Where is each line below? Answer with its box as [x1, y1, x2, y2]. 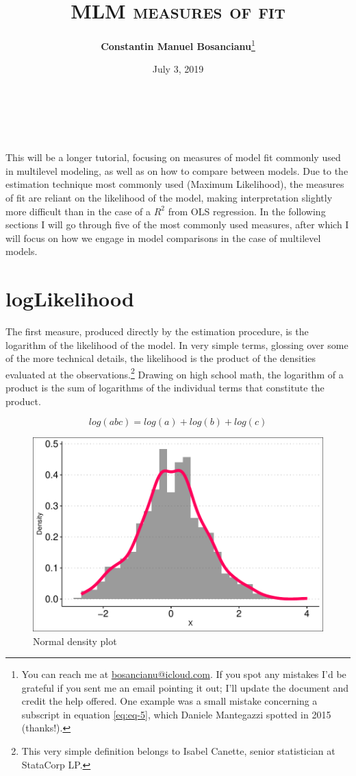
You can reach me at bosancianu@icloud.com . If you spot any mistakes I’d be [21, 667, 346, 681]
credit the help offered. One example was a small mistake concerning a [21, 694, 318, 708]
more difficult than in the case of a [5, 204, 151, 218]
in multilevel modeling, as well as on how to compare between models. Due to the [5, 163, 348, 178]
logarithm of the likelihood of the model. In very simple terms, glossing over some [5, 337, 348, 352]
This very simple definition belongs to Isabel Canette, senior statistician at [21, 744, 335, 758]
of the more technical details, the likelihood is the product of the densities [5, 351, 316, 365]
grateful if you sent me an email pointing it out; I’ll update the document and [21, 680, 349, 694]
